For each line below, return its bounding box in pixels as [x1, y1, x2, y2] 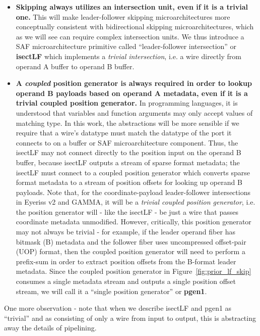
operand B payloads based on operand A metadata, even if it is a [16, 87, 248, 98]
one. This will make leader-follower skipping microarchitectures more [16, 11, 230, 22]
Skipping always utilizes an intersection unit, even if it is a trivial [16, 2, 248, 12]
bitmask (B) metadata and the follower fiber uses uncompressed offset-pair [16, 236, 246, 247]
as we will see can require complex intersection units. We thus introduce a [16, 31, 244, 41]
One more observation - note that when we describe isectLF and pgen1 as [4, 303, 232, 313]
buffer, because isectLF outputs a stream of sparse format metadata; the [16, 157, 240, 167]
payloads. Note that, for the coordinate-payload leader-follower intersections [16, 186, 250, 197]
